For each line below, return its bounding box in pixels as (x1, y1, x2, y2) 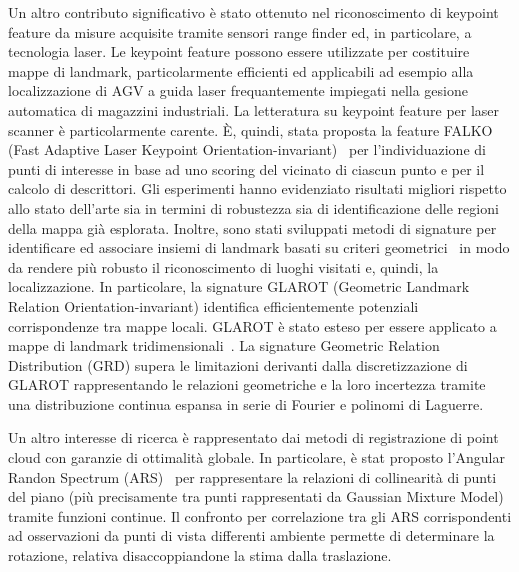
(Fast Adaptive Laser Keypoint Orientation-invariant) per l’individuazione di (8, 139, 486, 160)
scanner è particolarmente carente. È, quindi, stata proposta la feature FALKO (8, 119, 493, 140)
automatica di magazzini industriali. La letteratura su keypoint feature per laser (8, 99, 500, 120)
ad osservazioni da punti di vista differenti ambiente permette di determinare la (8, 525, 495, 546)
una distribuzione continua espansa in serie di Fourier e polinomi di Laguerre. (8, 393, 484, 414)
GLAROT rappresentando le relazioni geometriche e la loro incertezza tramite (8, 374, 486, 395)
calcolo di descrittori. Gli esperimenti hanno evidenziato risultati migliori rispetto (8, 178, 507, 199)
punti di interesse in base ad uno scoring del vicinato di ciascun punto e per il (8, 158, 485, 179)
